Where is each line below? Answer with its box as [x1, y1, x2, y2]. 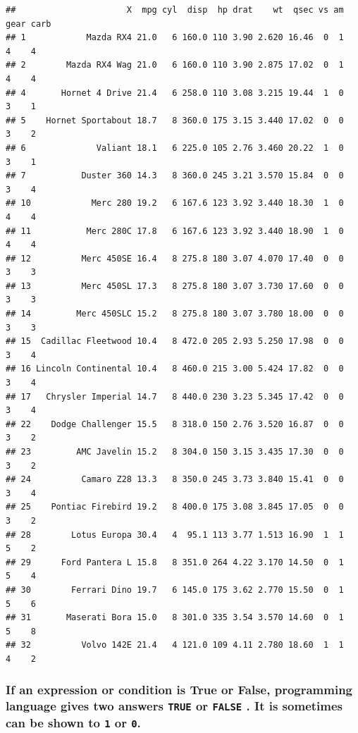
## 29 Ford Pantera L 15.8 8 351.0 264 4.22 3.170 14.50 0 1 [6, 557, 344, 567]
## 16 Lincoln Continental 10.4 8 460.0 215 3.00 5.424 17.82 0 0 [6, 364, 344, 374]
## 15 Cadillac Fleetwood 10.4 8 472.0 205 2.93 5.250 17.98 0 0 [6, 336, 344, 347]
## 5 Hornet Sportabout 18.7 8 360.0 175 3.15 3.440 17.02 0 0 [6, 115, 344, 125]
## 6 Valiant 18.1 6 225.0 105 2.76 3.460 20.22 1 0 [6, 142, 344, 153]
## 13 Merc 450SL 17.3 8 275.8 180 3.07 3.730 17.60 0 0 [6, 281, 344, 291]
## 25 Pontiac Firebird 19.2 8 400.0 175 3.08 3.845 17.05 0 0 [6, 502, 344, 512]
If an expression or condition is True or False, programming [6, 681, 353, 698]
